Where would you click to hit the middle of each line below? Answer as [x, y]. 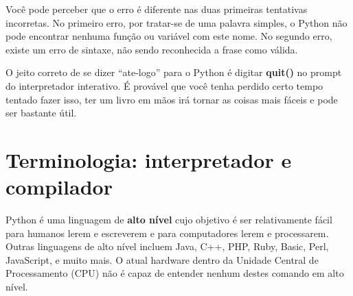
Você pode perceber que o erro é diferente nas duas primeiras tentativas [157, 9]
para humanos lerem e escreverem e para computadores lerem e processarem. [167, 233]
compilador [59, 187]
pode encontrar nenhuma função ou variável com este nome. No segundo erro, [169, 36]
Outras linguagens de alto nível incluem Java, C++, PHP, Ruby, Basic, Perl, [167, 246]
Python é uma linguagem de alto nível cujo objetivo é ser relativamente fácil [169, 220]
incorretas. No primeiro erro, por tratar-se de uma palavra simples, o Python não [176, 22]
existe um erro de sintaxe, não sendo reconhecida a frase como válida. [152, 49]
